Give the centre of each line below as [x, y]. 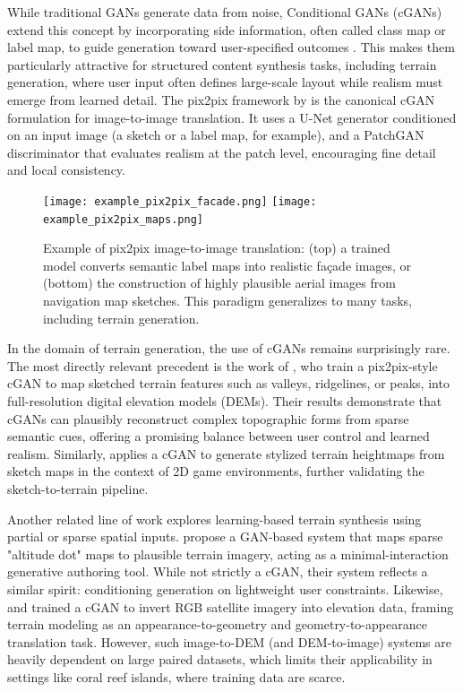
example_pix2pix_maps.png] [123, 219]
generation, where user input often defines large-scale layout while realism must [225, 82]
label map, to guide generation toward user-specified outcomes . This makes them [231, 47]
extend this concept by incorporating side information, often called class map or [227, 29]
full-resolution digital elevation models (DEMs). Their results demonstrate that [225, 401]
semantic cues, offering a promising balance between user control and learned [219, 436]
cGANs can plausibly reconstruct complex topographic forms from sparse [208, 418]
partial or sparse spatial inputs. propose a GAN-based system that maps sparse [225, 536]
